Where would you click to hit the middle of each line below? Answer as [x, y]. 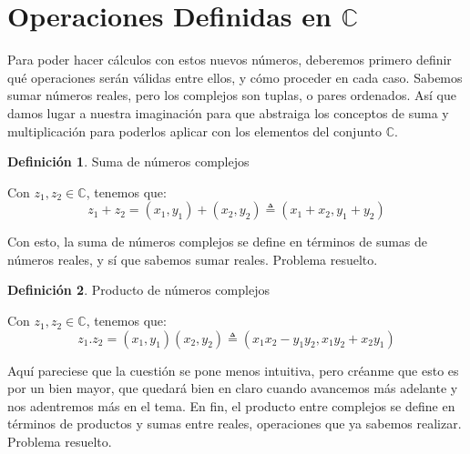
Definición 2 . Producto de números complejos [138, 290]
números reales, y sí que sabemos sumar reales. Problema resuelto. [193, 259]
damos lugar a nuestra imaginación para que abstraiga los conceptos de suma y [228, 112]
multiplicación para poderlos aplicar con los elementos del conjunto [195, 131]
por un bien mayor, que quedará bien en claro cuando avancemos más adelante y [233, 388]
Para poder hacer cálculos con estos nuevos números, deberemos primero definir [230, 60]
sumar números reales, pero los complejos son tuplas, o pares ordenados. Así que [232, 95]
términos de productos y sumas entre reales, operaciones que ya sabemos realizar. [235, 424]
